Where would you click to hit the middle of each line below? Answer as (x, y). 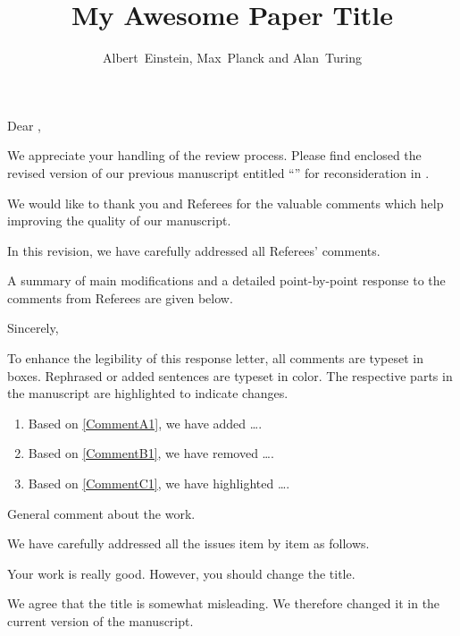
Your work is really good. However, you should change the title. (181, 573)
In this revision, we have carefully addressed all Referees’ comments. (194, 250)
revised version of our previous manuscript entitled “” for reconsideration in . (218, 172)
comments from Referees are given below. (120, 297)
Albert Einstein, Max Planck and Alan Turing (232, 58)
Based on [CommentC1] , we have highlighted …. (159, 483)
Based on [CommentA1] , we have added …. (145, 423)
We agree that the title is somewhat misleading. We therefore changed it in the (224, 603)
